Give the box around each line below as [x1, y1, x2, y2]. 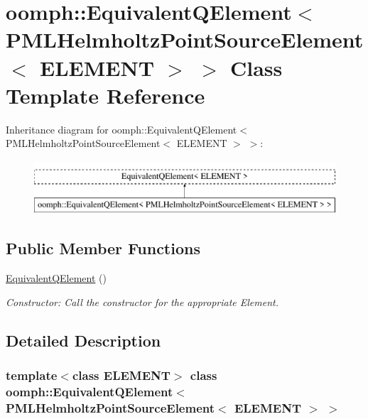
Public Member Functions [6, 237, 200, 259]
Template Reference [6, 80, 205, 109]
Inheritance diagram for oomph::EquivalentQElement [6, 121, 237, 136]
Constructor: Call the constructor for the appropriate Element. [6, 294, 278, 309]
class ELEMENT [72, 366, 171, 384]
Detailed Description [6, 329, 161, 351]
